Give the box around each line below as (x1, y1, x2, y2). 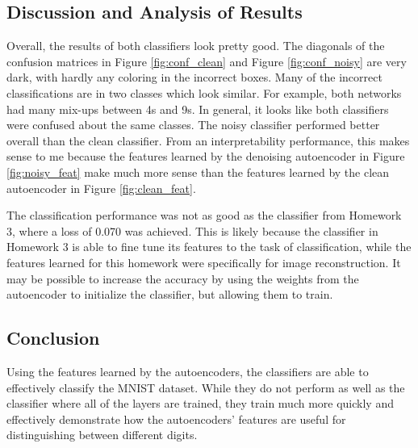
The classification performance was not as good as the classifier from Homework (6, 207, 402, 224)
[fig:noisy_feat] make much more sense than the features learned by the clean (6, 163, 390, 180)
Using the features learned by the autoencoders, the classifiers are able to (6, 362, 369, 379)
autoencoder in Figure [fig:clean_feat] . (6, 179, 196, 196)
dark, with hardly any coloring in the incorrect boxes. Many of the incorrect (6, 69, 382, 86)
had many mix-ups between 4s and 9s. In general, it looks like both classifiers (6, 100, 389, 117)
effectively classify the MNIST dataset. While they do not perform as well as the (6, 379, 405, 396)
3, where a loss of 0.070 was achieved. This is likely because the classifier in (6, 222, 378, 239)
